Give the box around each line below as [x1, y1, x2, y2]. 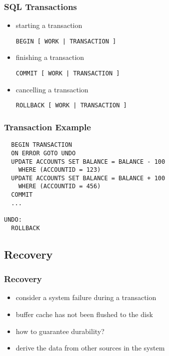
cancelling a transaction [15, 84, 88, 94]
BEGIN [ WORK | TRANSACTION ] [15, 37, 116, 45]
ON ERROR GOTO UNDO [11, 149, 76, 157]
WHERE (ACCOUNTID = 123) [18, 166, 101, 174]
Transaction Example [4, 120, 91, 133]
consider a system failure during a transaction [15, 292, 156, 303]
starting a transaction [15, 20, 82, 30]
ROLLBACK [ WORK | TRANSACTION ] [15, 102, 127, 109]
